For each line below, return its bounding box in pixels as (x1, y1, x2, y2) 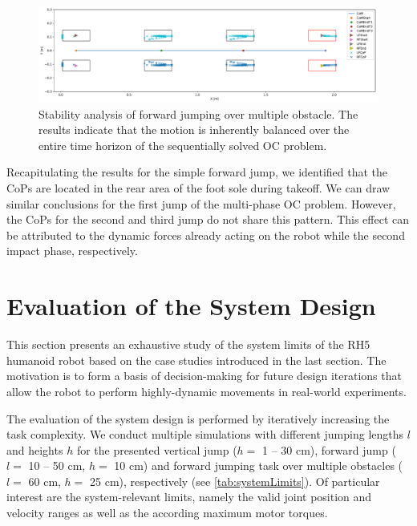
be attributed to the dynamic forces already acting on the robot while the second (6, 226, 405, 243)
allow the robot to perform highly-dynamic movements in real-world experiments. (6, 382, 407, 399)
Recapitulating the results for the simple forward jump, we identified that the (6, 164, 388, 180)
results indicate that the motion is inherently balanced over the (38, 121, 350, 138)
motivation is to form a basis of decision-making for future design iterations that (6, 367, 402, 384)
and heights (6, 441, 63, 458)
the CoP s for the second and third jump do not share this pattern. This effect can (6, 211, 410, 228)
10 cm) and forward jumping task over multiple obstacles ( (114, 457, 403, 474)
